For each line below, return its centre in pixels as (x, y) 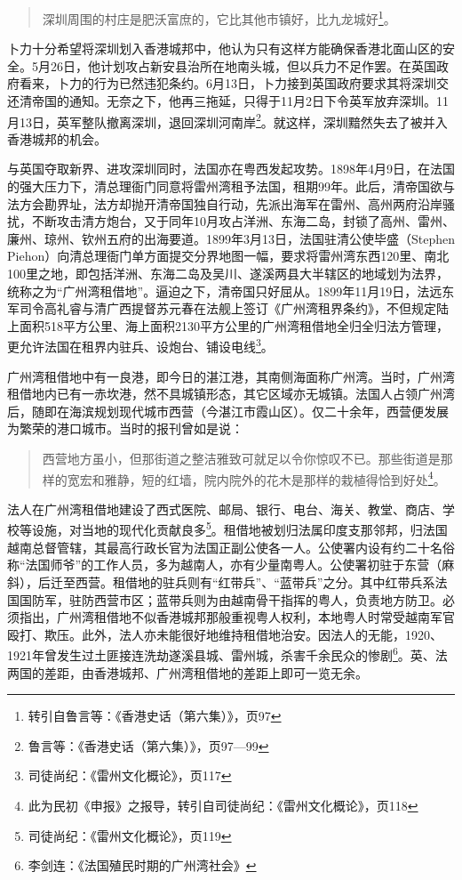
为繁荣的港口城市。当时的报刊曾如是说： (125, 428)
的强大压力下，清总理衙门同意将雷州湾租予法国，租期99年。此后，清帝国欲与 (231, 186)
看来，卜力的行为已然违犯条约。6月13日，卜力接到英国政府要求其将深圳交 (234, 83)
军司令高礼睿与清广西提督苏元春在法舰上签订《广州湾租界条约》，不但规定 (222, 308)
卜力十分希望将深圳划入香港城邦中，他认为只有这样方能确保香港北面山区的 (225, 48)
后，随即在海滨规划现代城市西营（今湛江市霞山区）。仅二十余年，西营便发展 (228, 411)
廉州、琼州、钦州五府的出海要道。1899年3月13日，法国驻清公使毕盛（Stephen (231, 238)
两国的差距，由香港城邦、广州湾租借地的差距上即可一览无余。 (187, 672)
